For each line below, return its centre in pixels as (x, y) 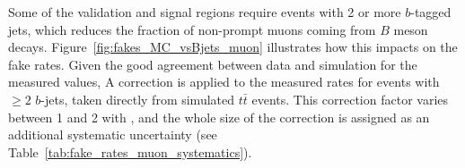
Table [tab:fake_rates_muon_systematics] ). (130, 151)
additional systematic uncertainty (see (113, 134)
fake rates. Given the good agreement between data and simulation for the (213, 64)
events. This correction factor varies (350, 99)
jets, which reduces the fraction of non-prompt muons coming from (192, 29)
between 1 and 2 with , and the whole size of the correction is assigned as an (219, 117)
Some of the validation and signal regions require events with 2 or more (205, 12)
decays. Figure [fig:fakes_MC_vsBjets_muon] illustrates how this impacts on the (233, 47)
